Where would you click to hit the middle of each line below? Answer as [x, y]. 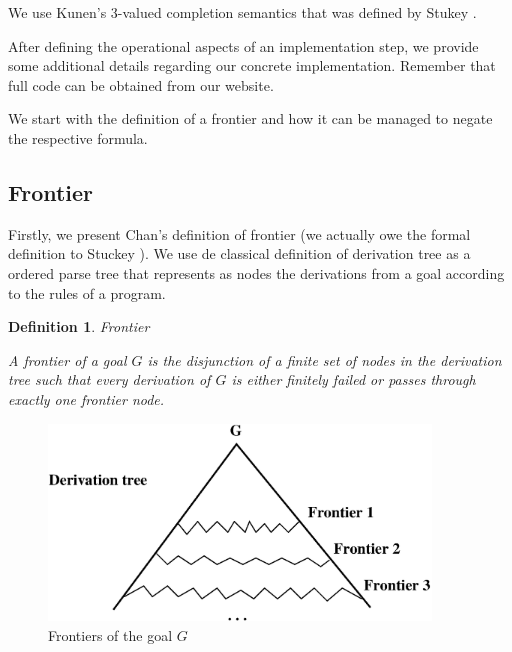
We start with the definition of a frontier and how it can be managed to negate [250, 118]
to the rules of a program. [87, 292]
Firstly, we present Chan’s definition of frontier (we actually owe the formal [239, 233]
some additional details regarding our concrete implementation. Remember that [252, 65]
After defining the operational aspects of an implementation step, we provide [243, 45]
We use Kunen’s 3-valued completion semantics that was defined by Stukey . [242, 12]
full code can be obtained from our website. [141, 84]
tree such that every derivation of [109, 379]
